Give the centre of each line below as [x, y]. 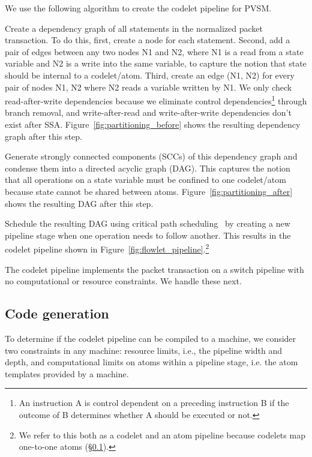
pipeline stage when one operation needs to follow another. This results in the [148, 235]
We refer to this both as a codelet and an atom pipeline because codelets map [162, 435]
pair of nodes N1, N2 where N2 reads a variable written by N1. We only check [148, 87]
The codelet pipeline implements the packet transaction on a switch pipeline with [154, 269]
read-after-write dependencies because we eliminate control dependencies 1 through [156, 100]
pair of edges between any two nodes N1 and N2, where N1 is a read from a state [154, 51]
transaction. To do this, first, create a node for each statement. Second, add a [148, 40]
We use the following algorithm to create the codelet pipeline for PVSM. [138, 8]
